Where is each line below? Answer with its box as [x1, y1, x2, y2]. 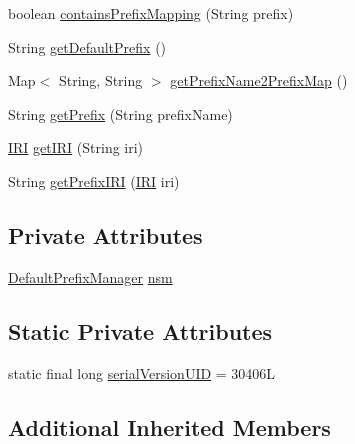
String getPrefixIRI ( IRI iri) [8, 170, 180, 191]
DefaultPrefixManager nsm [8, 266, 173, 287]
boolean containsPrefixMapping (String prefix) [8, 3, 294, 23]
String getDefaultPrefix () [8, 36, 167, 57]
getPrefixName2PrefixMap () [170, 70, 348, 91]
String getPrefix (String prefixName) [8, 103, 233, 124]
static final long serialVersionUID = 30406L [8, 362, 276, 383]
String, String [58, 70, 143, 91]
